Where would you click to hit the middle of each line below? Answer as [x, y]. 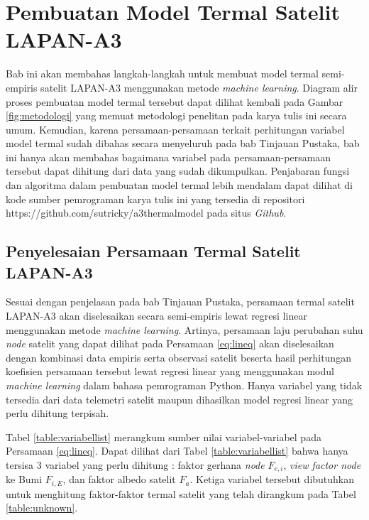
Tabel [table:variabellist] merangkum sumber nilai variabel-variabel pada [164, 437]
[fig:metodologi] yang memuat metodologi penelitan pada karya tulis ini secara [176, 115]
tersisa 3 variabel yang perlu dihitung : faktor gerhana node [135, 464]
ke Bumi [24, 479]
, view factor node [322, 464]
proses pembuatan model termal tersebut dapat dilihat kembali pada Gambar [175, 101]
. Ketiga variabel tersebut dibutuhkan [272, 479]
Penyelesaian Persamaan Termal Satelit [153, 251]
